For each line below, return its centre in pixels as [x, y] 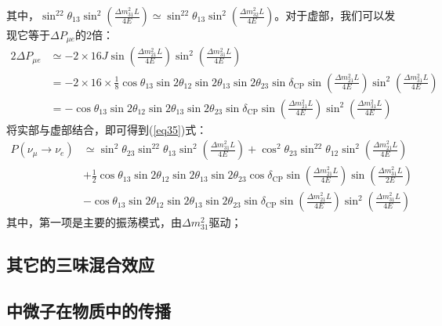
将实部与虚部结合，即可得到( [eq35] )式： [107, 129]
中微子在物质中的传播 [89, 310]
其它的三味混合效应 [80, 264]
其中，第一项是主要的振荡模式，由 [94, 222]
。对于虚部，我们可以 [330, 15]
